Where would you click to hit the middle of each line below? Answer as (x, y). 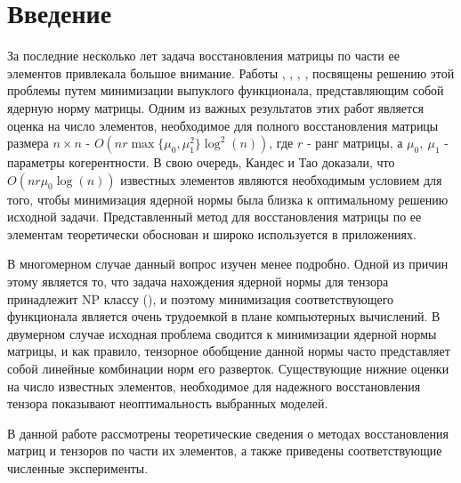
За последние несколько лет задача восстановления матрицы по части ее (203, 56)
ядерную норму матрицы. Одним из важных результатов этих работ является (216, 107)
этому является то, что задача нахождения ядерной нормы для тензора (198, 282)
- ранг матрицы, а (355, 143)
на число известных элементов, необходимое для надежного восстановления (214, 386)
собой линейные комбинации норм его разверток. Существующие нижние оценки (228, 369)
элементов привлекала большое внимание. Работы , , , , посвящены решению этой (231, 72)
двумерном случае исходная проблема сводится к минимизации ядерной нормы (222, 333)
